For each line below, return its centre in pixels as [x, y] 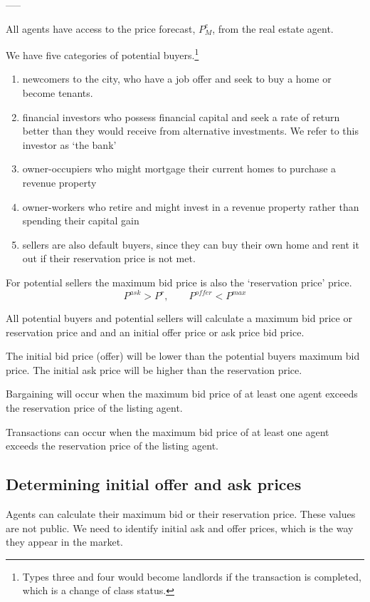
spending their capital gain [81, 220]
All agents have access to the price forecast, [101, 28]
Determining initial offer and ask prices [154, 484]
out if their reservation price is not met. [109, 258]
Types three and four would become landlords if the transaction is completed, [192, 576]
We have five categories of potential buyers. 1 [102, 54]
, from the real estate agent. [273, 28]
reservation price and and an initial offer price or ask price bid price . [155, 332]
